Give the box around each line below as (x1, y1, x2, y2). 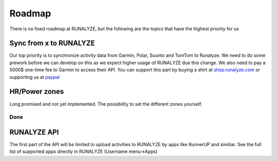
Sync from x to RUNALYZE (9, 39, 95, 48)
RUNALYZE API (9, 128, 59, 136)
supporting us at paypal (9, 74, 60, 80)
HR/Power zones (9, 87, 64, 96)
